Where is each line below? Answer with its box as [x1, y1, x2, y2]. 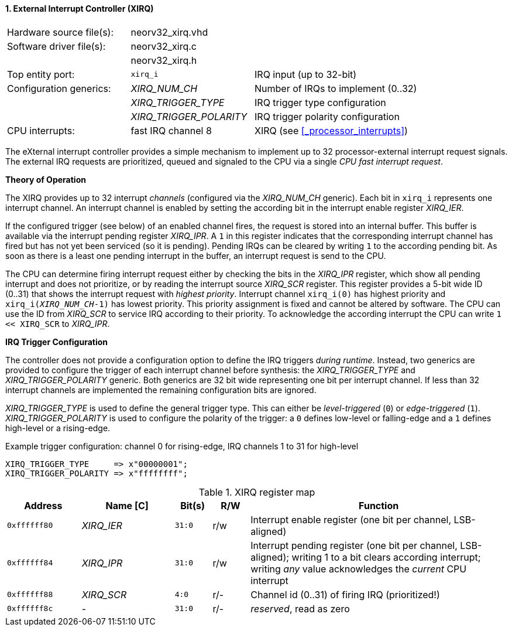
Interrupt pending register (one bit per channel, [250, 539, 458, 551]
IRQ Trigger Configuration [5, 336, 108, 347]
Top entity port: [7, 68, 75, 80]
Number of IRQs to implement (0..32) [255, 82, 417, 94]
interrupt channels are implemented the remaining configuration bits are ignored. [5, 384, 317, 395]
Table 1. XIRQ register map [198, 486, 315, 498]
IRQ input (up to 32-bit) [255, 68, 357, 80]
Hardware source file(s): [7, 26, 114, 38]
